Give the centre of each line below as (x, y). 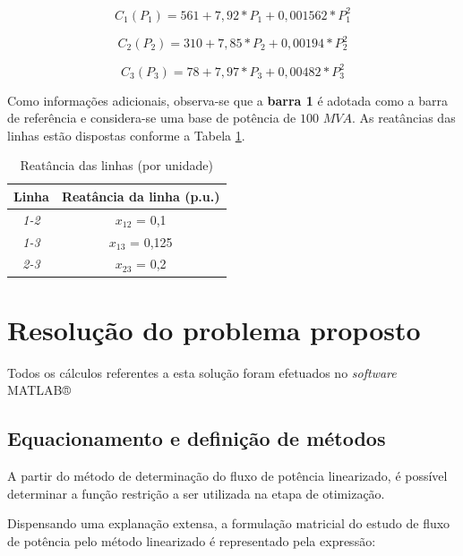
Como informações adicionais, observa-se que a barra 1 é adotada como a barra (227, 100)
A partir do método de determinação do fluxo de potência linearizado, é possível (227, 476)
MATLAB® (39, 390)
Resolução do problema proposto (214, 329)
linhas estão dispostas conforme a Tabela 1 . (126, 135)
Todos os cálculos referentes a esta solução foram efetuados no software (202, 372)
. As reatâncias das (403, 118)
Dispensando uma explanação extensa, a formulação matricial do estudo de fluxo (229, 523)
